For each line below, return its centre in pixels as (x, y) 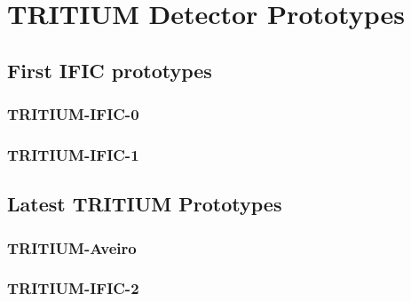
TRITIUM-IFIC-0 (73, 114)
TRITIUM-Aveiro (72, 247)
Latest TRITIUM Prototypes (145, 204)
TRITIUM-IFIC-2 (73, 288)
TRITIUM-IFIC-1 (73, 154)
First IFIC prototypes (110, 70)
